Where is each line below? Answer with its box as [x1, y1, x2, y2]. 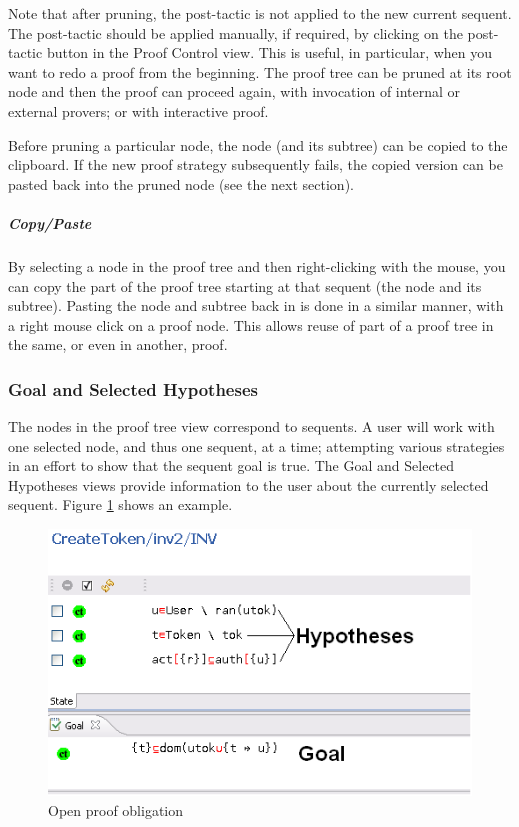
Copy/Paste [8, 212, 92, 233]
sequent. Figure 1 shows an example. [8, 494, 233, 515]
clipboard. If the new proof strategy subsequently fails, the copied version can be [8, 154, 503, 175]
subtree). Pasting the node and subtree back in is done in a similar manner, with [8, 295, 504, 316]
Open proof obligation [48, 799, 184, 820]
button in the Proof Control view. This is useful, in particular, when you [46, 42, 493, 63]
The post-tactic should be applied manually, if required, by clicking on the [8, 22, 463, 43]
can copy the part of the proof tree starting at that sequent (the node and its [8, 275, 482, 296]
